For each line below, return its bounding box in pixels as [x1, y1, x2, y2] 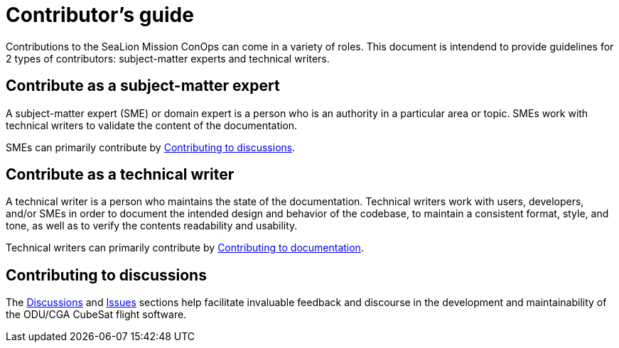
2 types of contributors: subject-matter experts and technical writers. [6, 52, 330, 65]
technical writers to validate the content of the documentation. [6, 119, 298, 131]
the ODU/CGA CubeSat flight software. [6, 308, 187, 321]
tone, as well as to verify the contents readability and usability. [6, 219, 298, 232]
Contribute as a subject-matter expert [6, 77, 280, 95]
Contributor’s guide [6, 3, 194, 27]
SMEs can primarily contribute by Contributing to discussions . [6, 141, 296, 153]
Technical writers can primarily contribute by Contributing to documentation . [6, 241, 364, 254]
